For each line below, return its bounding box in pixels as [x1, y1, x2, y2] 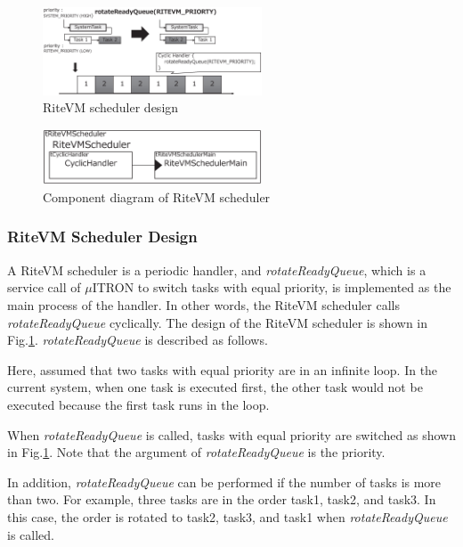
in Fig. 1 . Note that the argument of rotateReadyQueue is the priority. [7, 443, 386, 461]
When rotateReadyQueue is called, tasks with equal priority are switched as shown [7, 425, 456, 444]
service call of [7, 278, 81, 297]
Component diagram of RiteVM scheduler [43, 187, 271, 206]
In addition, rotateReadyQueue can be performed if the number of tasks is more [7, 472, 442, 491]
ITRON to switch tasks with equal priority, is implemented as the [92, 278, 451, 297]
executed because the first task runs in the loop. [7, 395, 270, 413]
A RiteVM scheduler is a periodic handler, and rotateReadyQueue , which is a [7, 260, 426, 279]
